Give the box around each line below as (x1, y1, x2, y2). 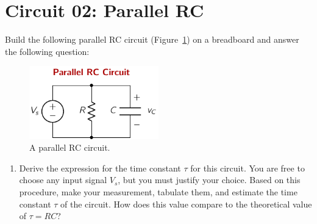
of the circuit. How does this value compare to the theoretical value (60, 197, 312, 210)
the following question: (5, 45, 90, 57)
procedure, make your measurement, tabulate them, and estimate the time (19, 185, 297, 198)
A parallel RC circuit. (29, 141, 110, 154)
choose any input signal (19, 173, 107, 186)
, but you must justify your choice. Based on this (118, 173, 301, 186)
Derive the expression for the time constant (19, 161, 181, 174)
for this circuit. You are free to (190, 161, 305, 174)
